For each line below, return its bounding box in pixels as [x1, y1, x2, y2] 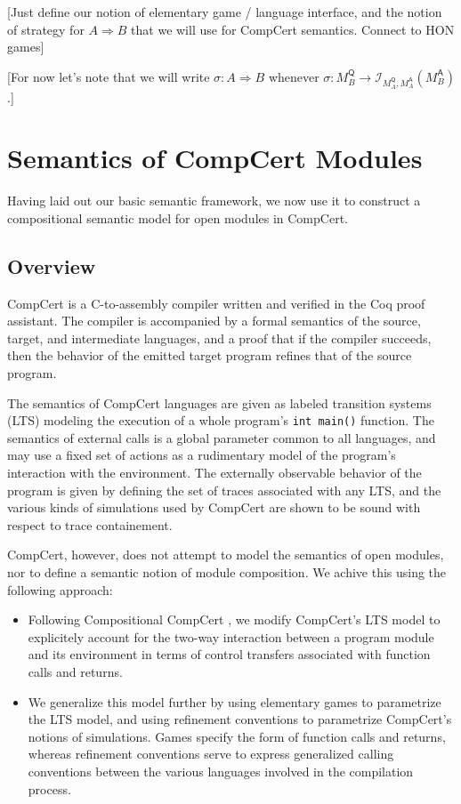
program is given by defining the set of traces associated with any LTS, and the [7, 480, 441, 499]
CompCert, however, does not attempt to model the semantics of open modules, [7, 545, 444, 564]
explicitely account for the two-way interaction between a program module [28, 627, 434, 646]
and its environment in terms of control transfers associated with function [28, 645, 431, 663]
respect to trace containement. [7, 515, 173, 534]
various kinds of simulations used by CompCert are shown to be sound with [7, 498, 421, 517]
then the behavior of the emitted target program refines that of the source [7, 346, 412, 365]
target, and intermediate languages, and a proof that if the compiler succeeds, [7, 328, 432, 347]
